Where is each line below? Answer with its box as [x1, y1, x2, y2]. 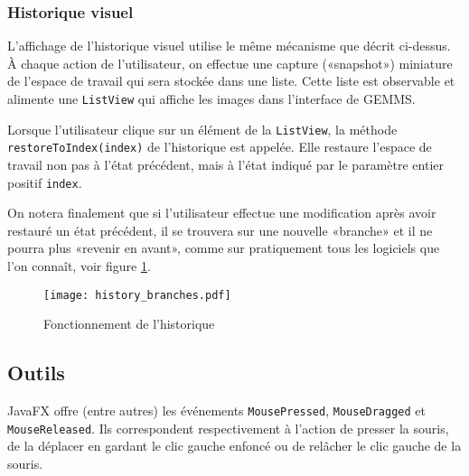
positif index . [7, 173, 82, 191]
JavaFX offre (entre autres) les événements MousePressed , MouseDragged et [7, 401, 426, 420]
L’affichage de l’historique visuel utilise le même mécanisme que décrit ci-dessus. [7, 36, 451, 55]
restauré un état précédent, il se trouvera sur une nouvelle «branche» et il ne [7, 220, 433, 239]
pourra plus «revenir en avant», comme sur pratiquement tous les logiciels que [7, 238, 440, 257]
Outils [7, 359, 65, 387]
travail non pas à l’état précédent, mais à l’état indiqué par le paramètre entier [7, 154, 444, 173]
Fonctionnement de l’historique [43, 314, 215, 333]
